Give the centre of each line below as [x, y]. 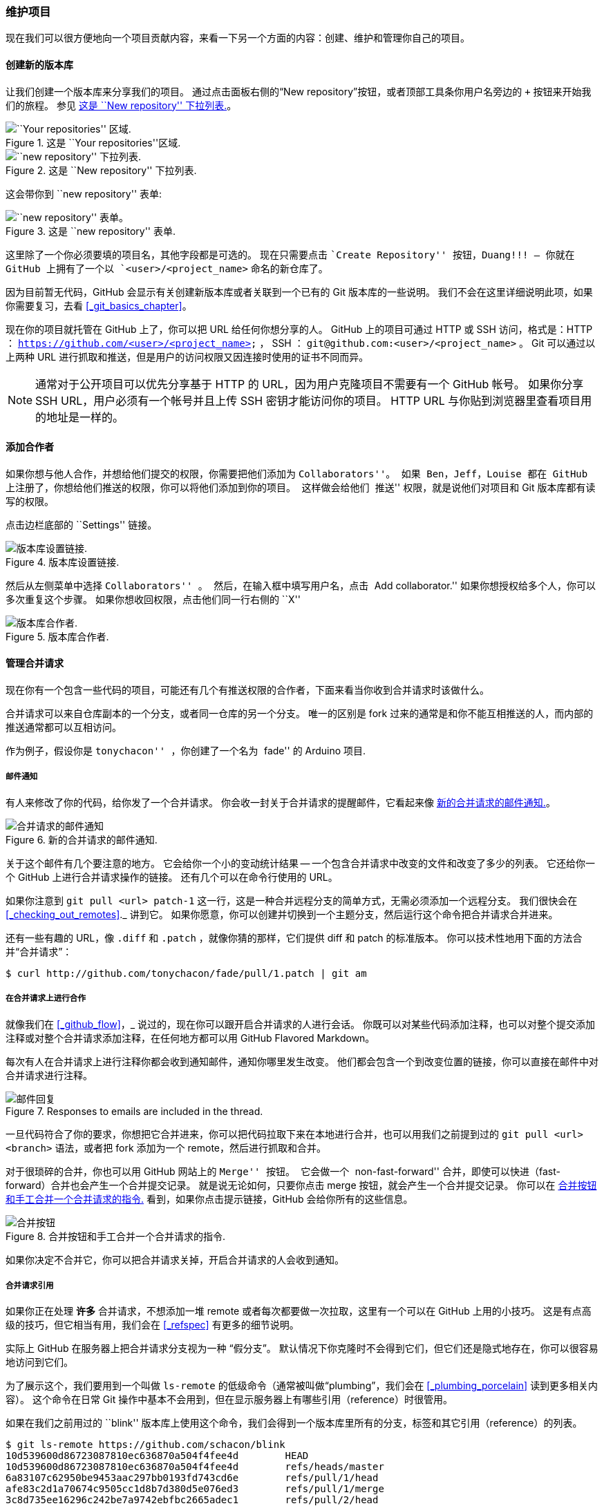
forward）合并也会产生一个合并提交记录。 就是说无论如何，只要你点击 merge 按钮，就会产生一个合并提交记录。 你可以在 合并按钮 [301, 1185]
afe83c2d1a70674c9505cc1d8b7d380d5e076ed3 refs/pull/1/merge [195, 1489]
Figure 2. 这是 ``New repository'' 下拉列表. [101, 170]
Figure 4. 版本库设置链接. [63, 562]
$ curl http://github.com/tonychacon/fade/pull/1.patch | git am [186, 973]
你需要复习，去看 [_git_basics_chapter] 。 [99, 305]
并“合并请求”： [39, 951]
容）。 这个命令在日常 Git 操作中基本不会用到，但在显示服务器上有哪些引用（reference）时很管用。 [229, 1400]
